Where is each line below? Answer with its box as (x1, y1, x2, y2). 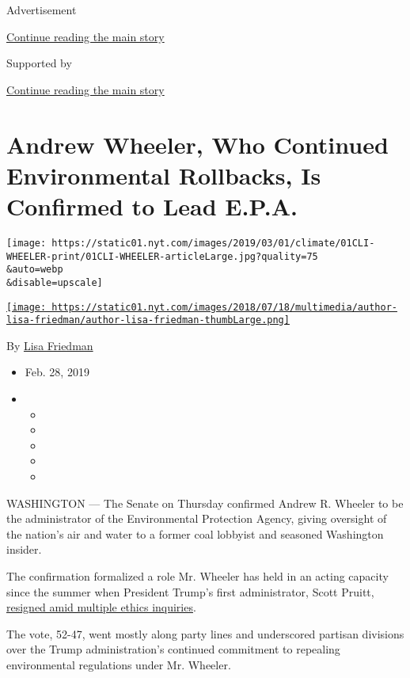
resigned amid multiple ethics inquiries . (6, 599, 196, 615)
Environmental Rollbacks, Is (6, 158, 321, 191)
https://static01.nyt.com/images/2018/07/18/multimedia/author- (51, 301, 397, 313)
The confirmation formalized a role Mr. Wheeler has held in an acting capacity (6, 567, 389, 584)
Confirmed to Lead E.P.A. (6, 189, 298, 222)
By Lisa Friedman (6, 337, 93, 353)
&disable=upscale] (6, 276, 103, 288)
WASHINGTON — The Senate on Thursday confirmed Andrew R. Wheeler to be (6, 494, 404, 511)
